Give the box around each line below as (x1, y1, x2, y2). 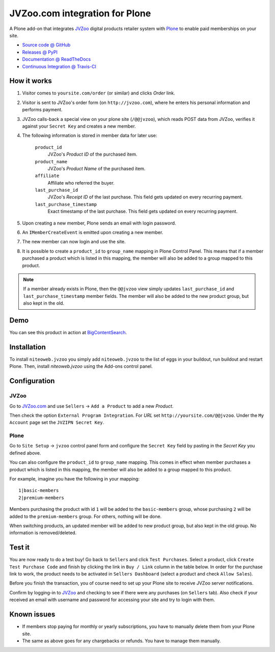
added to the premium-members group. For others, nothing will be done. (9, 513, 162, 519)
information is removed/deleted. (9, 530, 77, 536)
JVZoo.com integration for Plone (9, 8, 151, 19)
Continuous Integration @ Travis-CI (22, 63, 97, 69)
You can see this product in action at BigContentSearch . (9, 330, 127, 336)
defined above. (9, 449, 41, 456)
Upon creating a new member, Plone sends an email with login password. (22, 220, 176, 226)
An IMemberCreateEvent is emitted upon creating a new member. (22, 230, 163, 236)
